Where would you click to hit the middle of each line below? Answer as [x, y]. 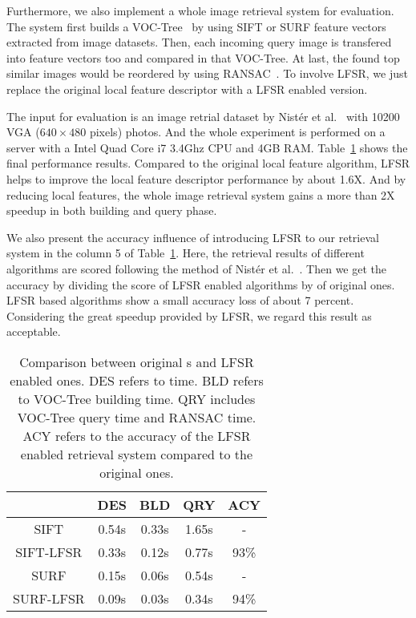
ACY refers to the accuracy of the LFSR [137, 435]
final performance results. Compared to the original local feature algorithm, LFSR [208, 163]
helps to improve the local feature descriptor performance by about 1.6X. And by [206, 178]
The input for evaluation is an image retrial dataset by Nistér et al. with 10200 [203, 116]
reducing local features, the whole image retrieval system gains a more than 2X [201, 194]
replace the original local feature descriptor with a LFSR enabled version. [187, 89]
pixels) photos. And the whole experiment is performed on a [237, 132]
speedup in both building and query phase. [112, 210]
